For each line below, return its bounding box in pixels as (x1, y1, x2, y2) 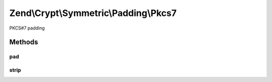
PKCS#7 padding (9, 25, 45, 31)
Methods (9, 38, 38, 46)
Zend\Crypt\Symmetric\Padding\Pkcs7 (9, 7, 177, 18)
